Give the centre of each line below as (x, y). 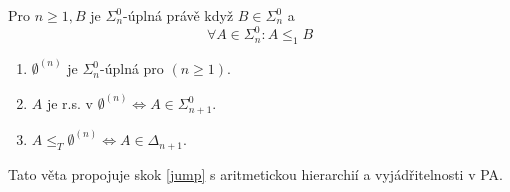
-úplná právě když (178, 15)
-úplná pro (132, 68)
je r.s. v (69, 103)
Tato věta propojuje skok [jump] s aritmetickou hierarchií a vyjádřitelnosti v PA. (255, 173)
